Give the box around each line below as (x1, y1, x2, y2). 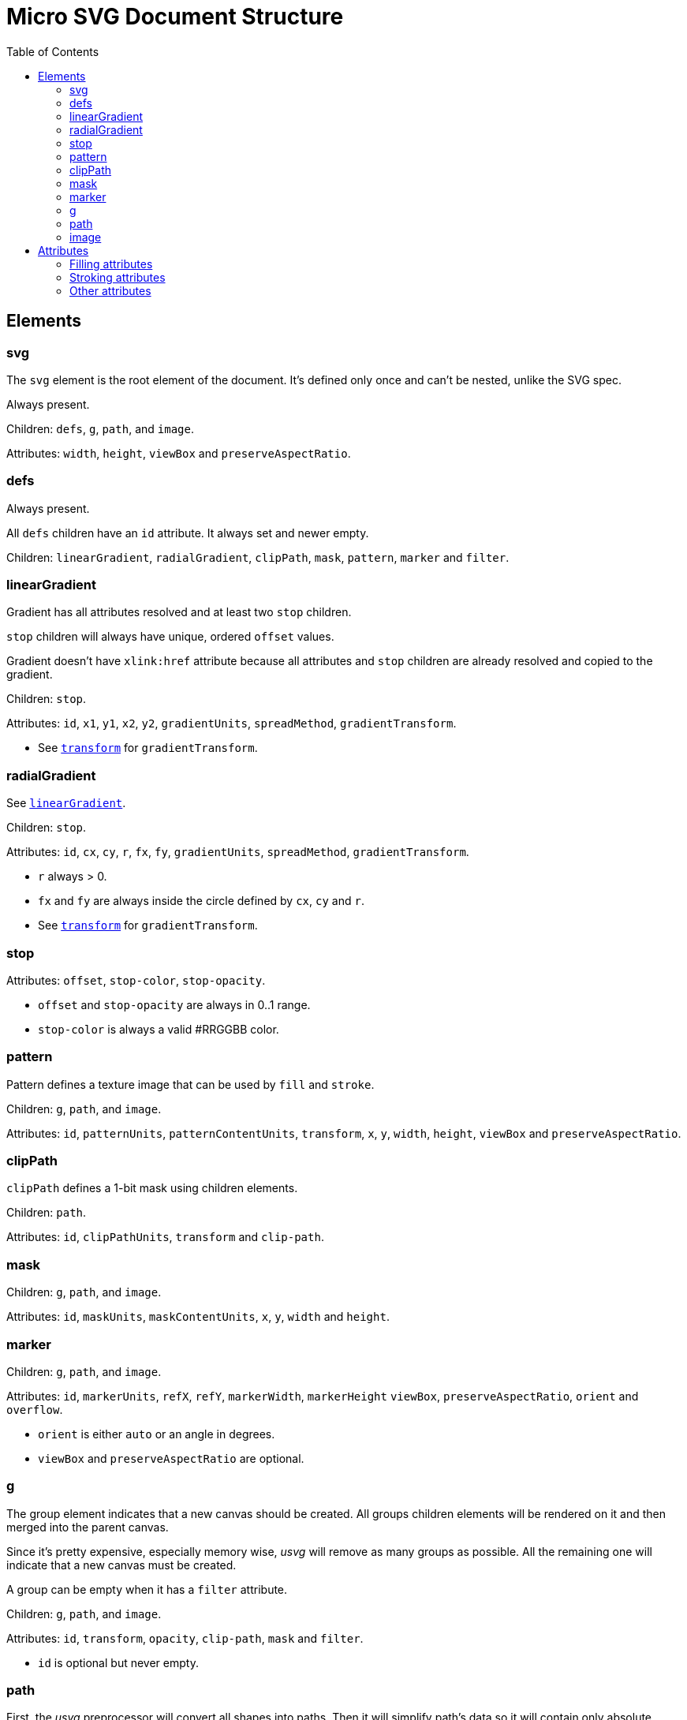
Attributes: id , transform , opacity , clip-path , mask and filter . (6, 1631, 364, 1645)
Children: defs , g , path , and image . (6, 421, 194, 436)
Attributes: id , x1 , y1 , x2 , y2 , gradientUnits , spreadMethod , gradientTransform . (6, 716, 457, 731)
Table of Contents (6, 44, 99, 58)
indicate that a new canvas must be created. (6, 1557, 237, 1572)
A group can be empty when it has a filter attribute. (6, 1582, 288, 1596)
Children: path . (6, 1206, 87, 1220)
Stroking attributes (69, 270, 166, 284)
